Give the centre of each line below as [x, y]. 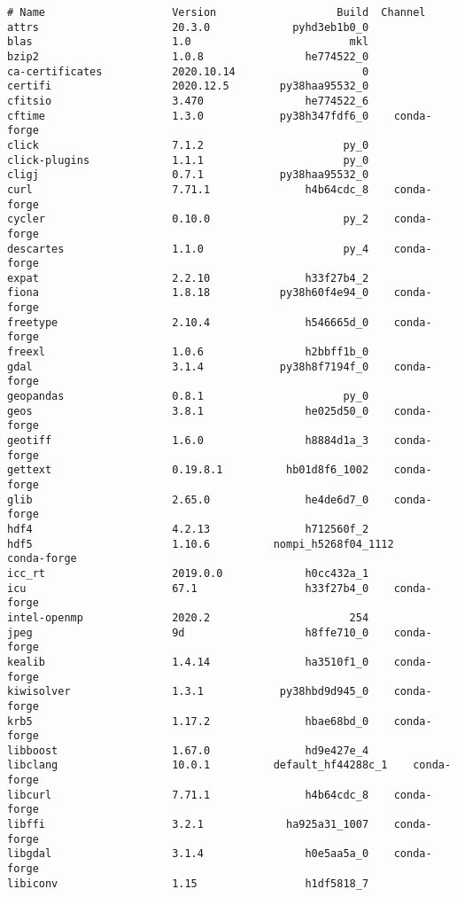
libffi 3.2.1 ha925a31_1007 [188, 825]
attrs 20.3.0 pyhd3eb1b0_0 [188, 27]
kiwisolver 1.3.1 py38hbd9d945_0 [188, 692]
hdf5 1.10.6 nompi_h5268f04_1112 [201, 544]
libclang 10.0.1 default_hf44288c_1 [198, 765]
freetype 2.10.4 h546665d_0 [188, 322]
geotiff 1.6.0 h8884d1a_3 [188, 441]
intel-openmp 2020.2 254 [188, 617]
